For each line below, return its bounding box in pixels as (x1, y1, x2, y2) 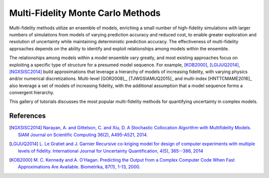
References (9, 112, 46, 120)
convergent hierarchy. (9, 89, 55, 95)
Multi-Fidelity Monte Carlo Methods (9, 7, 161, 18)
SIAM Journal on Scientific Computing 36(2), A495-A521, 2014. (18, 132, 148, 138)
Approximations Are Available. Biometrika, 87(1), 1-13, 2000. (18, 164, 140, 170)
